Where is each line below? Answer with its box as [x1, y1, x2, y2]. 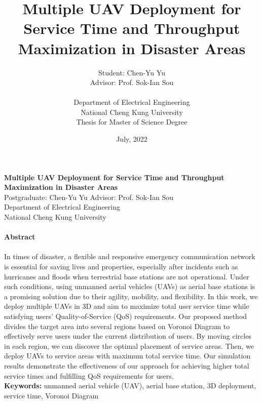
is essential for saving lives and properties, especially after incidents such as [4, 261, 238, 271]
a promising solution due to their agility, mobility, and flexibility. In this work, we [4, 291, 258, 301]
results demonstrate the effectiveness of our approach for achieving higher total [4, 360, 249, 371]
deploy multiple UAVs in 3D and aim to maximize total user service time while [4, 301, 249, 311]
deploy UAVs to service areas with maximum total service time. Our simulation [4, 350, 251, 361]
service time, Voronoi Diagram [4, 390, 99, 400]
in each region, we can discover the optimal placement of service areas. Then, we [4, 340, 254, 351]
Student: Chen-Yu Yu [98, 67, 165, 77]
